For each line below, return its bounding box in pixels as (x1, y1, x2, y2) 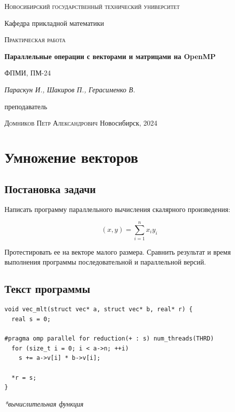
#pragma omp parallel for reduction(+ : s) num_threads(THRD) (4, 335, 214, 343)
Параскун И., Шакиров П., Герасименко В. (4, 84, 135, 94)
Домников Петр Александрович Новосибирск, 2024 (4, 118, 158, 128)
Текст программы (4, 280, 90, 296)
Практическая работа (4, 34, 66, 45)
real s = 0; (11, 316, 51, 323)
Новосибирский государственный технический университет (4, 1, 180, 11)
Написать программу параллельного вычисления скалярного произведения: (4, 204, 231, 214)
